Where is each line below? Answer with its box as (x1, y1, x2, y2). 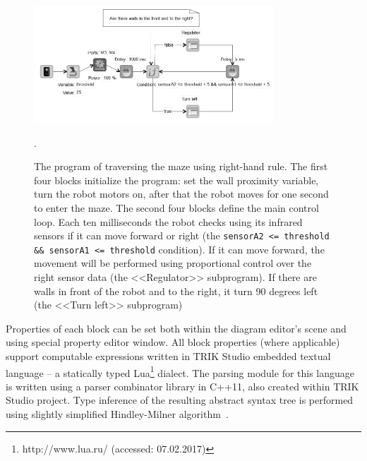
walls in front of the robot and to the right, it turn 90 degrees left (34, 283, 318, 298)
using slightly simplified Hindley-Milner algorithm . (6, 407, 229, 421)
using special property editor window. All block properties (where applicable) (6, 335, 340, 349)
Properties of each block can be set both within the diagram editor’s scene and (6, 321, 347, 335)
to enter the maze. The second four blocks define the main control (34, 200, 319, 215)
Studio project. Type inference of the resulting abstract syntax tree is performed (6, 393, 354, 407)
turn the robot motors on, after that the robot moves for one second (34, 186, 329, 201)
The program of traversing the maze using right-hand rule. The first (34, 159, 328, 174)
